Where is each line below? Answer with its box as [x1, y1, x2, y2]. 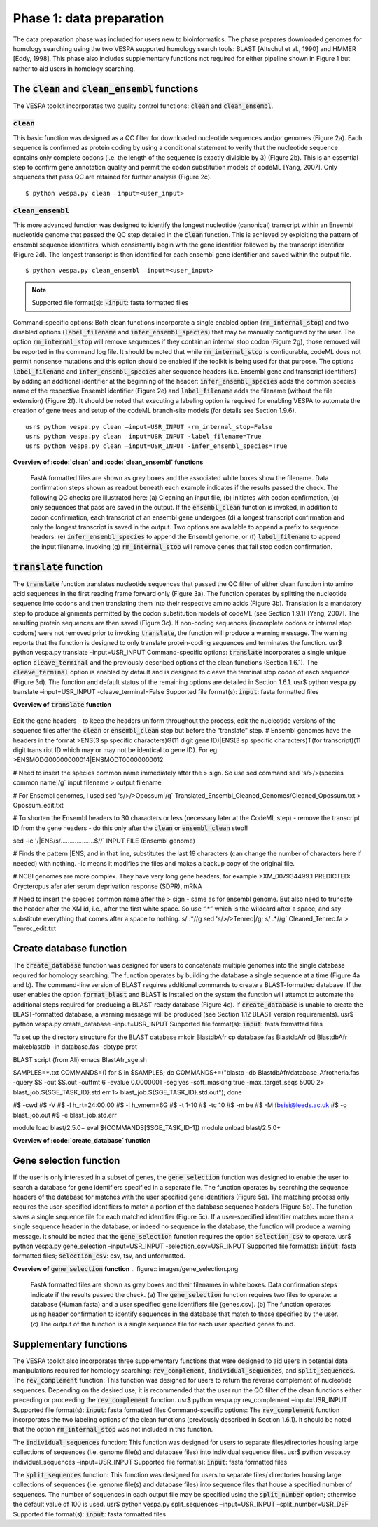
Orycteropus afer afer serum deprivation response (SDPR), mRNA [13, 882, 202, 890]
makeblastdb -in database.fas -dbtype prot [13, 1043, 138, 1051]
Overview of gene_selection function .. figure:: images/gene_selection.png [13, 1264, 239, 1272]
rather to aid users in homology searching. [13, 64, 136, 73]
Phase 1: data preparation [13, 11, 164, 26]
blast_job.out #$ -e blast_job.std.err [13, 1111, 117, 1119]
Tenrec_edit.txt [13, 924, 56, 932]
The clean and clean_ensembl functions [13, 83, 199, 95]
